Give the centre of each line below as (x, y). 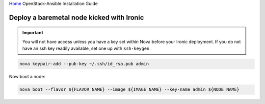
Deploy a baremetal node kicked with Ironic (77, 17)
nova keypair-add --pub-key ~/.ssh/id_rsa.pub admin (84, 64)
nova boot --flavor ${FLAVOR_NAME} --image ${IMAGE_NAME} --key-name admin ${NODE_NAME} (130, 90)
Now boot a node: (27, 77)
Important (33, 33)
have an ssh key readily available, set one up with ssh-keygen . (86, 48)
